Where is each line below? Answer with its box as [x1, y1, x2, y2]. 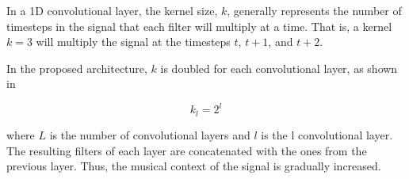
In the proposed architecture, [6, 59, 147, 76]
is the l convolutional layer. [261, 126, 393, 143]
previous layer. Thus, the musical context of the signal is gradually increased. [6, 158, 381, 174]
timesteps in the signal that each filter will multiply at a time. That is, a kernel [6, 17, 392, 34]
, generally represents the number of [227, 2, 402, 18]
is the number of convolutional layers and [49, 126, 250, 143]
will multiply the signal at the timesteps [36, 33, 231, 50]
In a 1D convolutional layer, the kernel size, [6, 2, 218, 18]
